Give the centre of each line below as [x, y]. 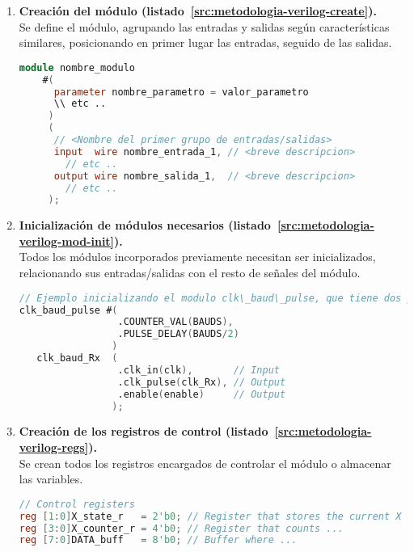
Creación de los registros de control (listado [144, 431]
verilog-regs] [54, 447]
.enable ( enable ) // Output [202, 394]
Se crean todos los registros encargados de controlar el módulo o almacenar [205, 463]
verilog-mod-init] [67, 240]
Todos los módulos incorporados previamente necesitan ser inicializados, [197, 257]
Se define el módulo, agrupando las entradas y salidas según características [204, 26]
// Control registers [77, 504]
